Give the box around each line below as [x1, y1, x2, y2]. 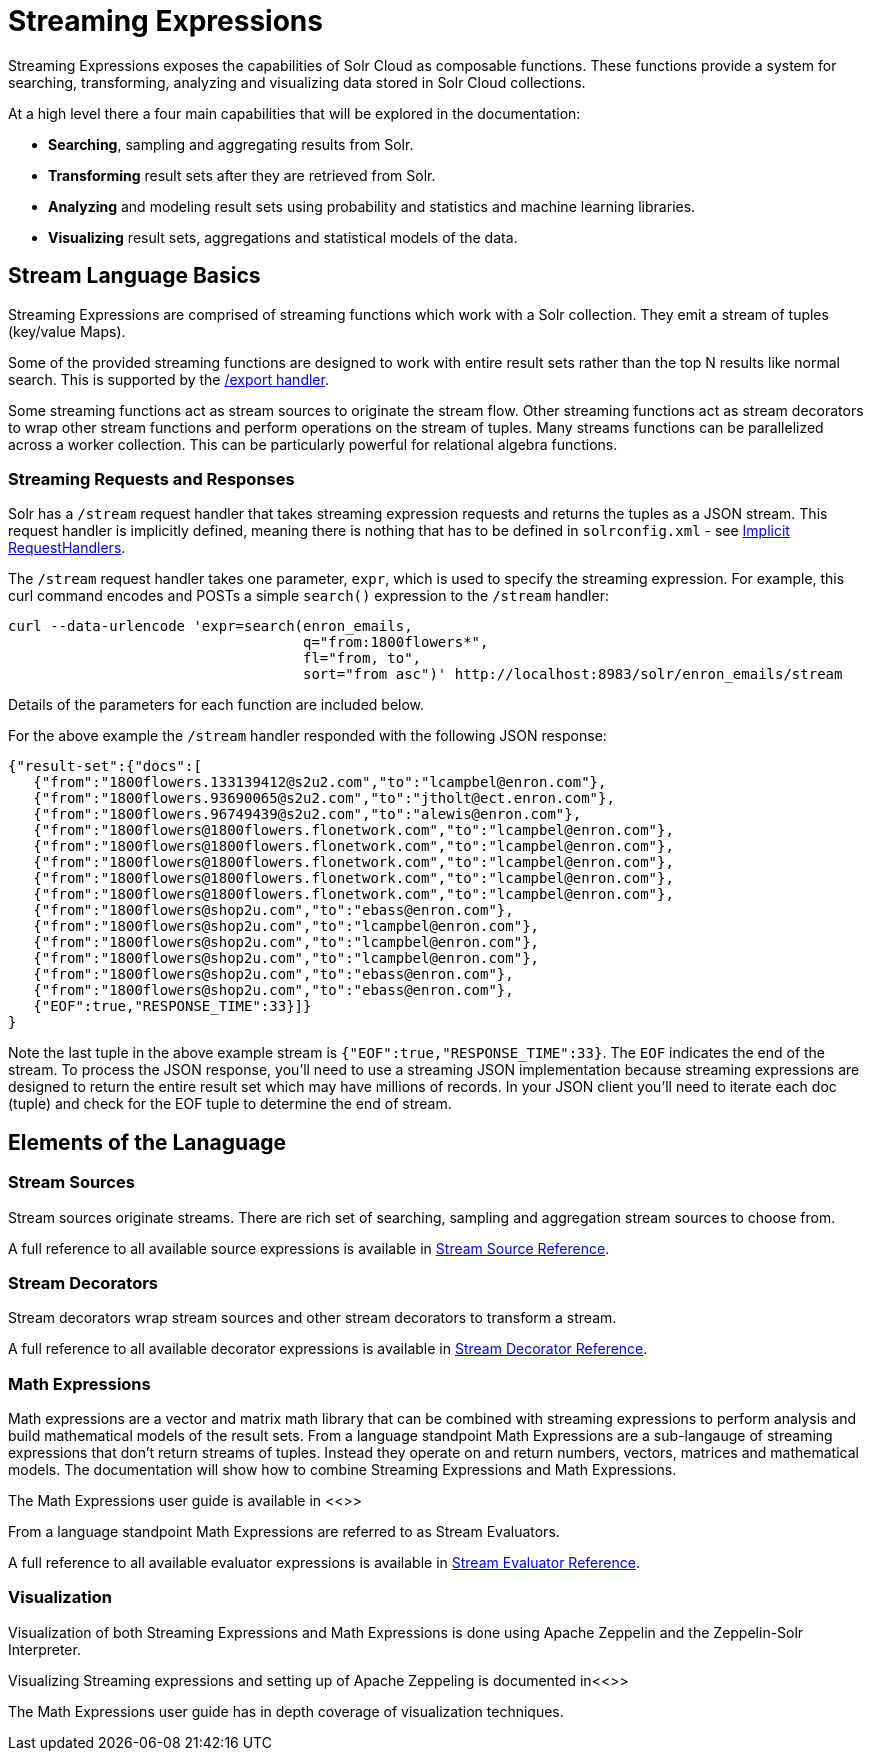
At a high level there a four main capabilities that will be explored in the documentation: [8, 104, 581, 122]
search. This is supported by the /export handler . [8, 370, 329, 388]
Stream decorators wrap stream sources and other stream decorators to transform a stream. [8, 1309, 617, 1327]
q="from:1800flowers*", [303, 634, 489, 651]
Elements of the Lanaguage [8, 1129, 287, 1155]
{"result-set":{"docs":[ [8, 758, 202, 775]
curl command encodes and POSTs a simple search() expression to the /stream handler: [8, 587, 609, 605]
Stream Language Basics [8, 263, 261, 289]
